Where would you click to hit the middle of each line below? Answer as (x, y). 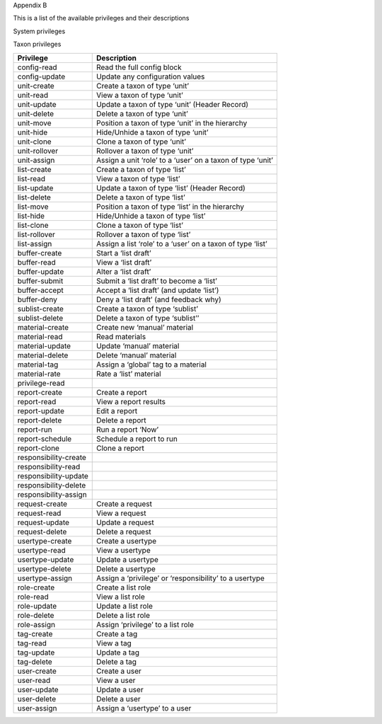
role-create (36, 587)
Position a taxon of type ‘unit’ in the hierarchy (172, 122)
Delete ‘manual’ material (137, 355)
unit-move (35, 122)
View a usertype (124, 550)
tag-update (36, 653)
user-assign (37, 708)
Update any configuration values (151, 76)
